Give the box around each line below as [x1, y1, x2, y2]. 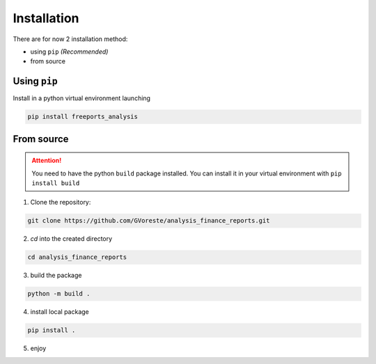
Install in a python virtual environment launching [13, 94, 151, 102]
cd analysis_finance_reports [27, 253, 127, 261]
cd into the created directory [30, 235, 113, 243]
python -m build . [27, 290, 91, 298]
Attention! [31, 157, 62, 165]
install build [31, 180, 80, 187]
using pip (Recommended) [30, 47, 109, 56]
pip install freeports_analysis [27, 113, 139, 121]
